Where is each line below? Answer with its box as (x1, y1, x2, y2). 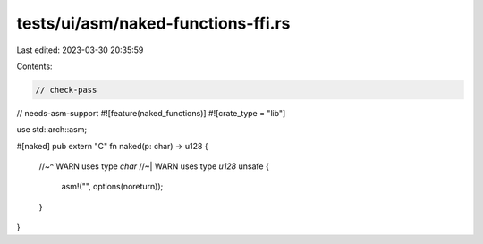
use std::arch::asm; (16, 124, 88, 135)
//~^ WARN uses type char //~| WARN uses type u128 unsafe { (38, 161, 270, 172)
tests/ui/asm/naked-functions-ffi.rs (16, 13, 291, 33)
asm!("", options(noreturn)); (61, 181, 164, 192)
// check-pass (35, 85, 97, 95)
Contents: (16, 61, 53, 72)
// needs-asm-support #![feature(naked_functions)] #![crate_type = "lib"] (16, 107, 286, 118)
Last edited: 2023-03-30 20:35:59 (16, 45, 144, 55)
